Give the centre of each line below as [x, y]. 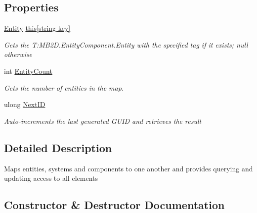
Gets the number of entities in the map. [64, 87]
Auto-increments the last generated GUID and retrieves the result [103, 121]
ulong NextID [25, 104]
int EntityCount [28, 71]
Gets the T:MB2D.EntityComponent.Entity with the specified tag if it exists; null [126, 44]
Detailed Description [58, 147]
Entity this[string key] [37, 28]
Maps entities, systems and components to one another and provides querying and [128, 168]
